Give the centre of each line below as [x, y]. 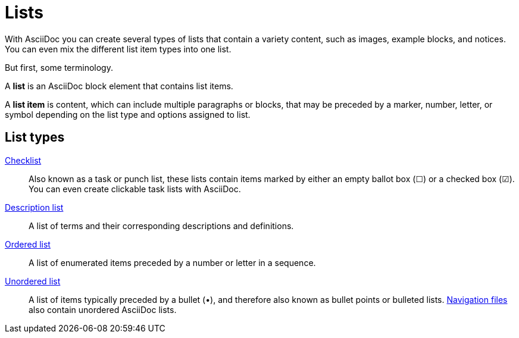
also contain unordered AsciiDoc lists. [103, 309]
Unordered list [33, 281]
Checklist [23, 160]
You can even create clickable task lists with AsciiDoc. [135, 189]
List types [35, 137]
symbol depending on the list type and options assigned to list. [128, 114]
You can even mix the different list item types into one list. [118, 49]
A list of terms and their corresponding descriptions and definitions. [161, 226]
